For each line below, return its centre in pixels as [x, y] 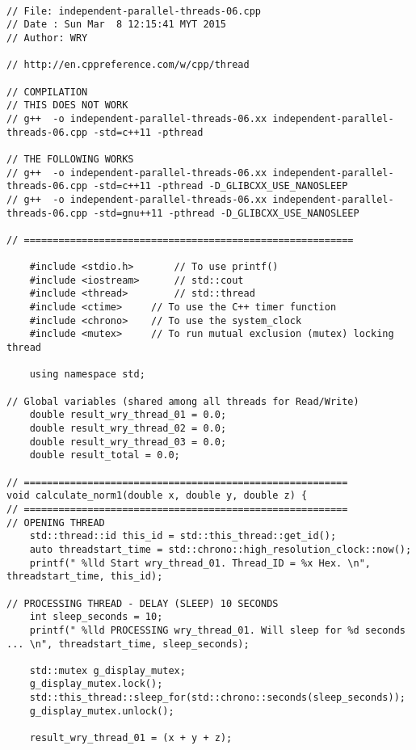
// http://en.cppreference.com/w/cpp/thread [128, 65]
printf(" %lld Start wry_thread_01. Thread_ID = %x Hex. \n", [200, 563]
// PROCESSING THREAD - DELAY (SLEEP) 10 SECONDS [143, 603]
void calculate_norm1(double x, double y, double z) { [157, 496]
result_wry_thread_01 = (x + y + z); [131, 738]
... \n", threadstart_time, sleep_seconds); [128, 644]
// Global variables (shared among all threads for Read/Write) [183, 401]
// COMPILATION [47, 92]
